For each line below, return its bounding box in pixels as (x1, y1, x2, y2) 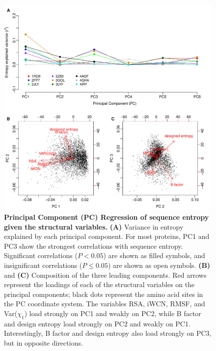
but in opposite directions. (4, 337, 83, 348)
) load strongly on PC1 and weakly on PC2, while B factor (24, 308, 201, 318)
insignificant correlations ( (4, 260, 82, 270)
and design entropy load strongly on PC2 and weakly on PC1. (4, 318, 190, 328)
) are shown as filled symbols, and (103, 250, 205, 261)
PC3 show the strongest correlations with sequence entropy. (4, 240, 183, 251)
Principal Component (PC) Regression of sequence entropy (4, 212, 209, 222)
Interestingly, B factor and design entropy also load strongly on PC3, (4, 328, 212, 338)
